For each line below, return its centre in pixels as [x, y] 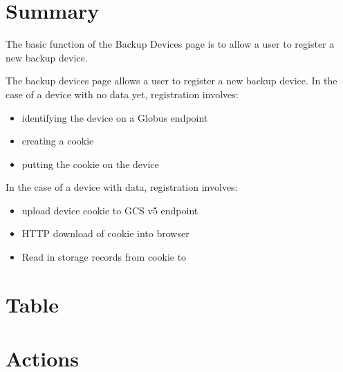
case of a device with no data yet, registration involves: [122, 94]
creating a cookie [58, 141]
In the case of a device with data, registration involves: [122, 187]
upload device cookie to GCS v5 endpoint [110, 210]
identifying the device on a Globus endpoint [115, 117]
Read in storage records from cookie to [104, 257]
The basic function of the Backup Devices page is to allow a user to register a [170, 44]
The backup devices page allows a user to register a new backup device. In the [171, 81]
